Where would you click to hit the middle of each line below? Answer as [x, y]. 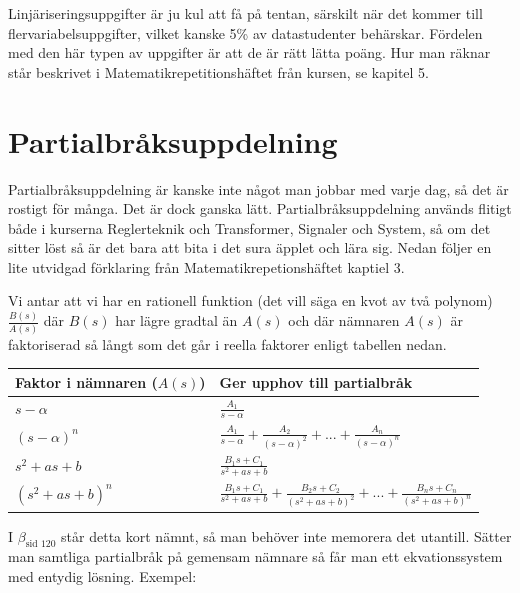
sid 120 [40, 544]
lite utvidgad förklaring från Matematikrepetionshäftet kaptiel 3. [206, 266]
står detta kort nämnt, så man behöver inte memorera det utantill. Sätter [286, 535]
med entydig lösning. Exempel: [102, 575]
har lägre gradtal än [176, 320]
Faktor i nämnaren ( [86, 381]
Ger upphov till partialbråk [316, 381]
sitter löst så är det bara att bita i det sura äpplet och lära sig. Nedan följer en [250, 247]
